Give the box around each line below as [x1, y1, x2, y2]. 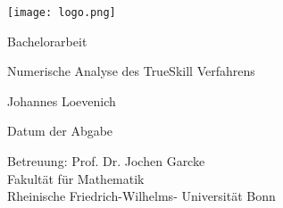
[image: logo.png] [7, 6, 116, 19]
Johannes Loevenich [7, 91, 116, 110]
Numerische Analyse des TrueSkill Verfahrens [7, 62, 255, 80]
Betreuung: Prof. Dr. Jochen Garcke [7, 152, 205, 171]
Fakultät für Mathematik [7, 169, 145, 187]
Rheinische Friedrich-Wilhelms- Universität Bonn [7, 187, 276, 205]
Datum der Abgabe [7, 121, 113, 140]
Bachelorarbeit [7, 31, 87, 50]
